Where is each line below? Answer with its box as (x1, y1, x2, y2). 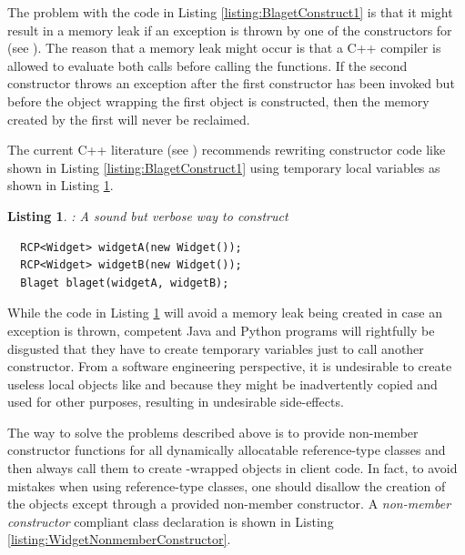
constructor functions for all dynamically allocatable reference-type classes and (7, 440, 446, 459)
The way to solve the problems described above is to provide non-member (7, 422, 419, 441)
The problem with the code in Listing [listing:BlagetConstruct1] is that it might (7, 3, 453, 21)
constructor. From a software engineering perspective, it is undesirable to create (7, 357, 452, 376)
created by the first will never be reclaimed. (7, 109, 250, 128)
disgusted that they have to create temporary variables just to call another (7, 338, 424, 358)
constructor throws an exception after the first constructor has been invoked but (7, 74, 455, 93)
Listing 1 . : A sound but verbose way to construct (7, 206, 288, 225)
